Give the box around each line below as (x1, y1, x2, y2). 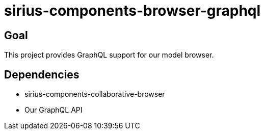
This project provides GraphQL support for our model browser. (4, 50, 214, 60)
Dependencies (4, 68, 80, 81)
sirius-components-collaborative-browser (24, 90, 165, 99)
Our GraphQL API (24, 105, 83, 115)
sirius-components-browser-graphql (4, 2, 261, 19)
